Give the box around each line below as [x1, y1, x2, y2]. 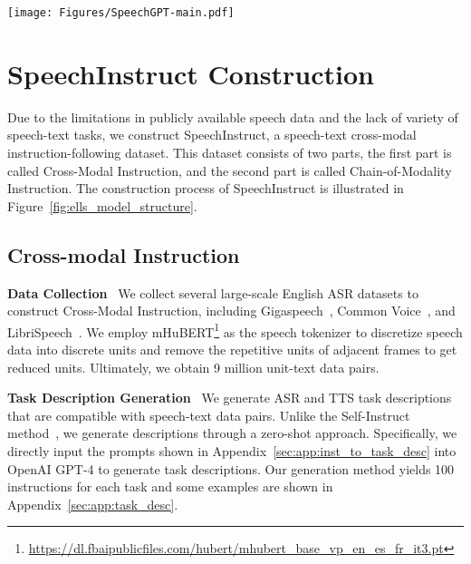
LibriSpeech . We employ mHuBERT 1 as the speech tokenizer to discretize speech [7, 319, 463, 341]
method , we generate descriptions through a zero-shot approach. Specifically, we [7, 423, 457, 442]
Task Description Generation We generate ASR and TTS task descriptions [7, 388, 452, 407]
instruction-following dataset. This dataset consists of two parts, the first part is [7, 142, 452, 161]
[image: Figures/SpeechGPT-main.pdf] [7, 6, 235, 19]
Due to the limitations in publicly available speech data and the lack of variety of [7, 107, 458, 126]
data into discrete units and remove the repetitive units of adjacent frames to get [7, 339, 457, 358]
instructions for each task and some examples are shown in [7, 477, 333, 496]
